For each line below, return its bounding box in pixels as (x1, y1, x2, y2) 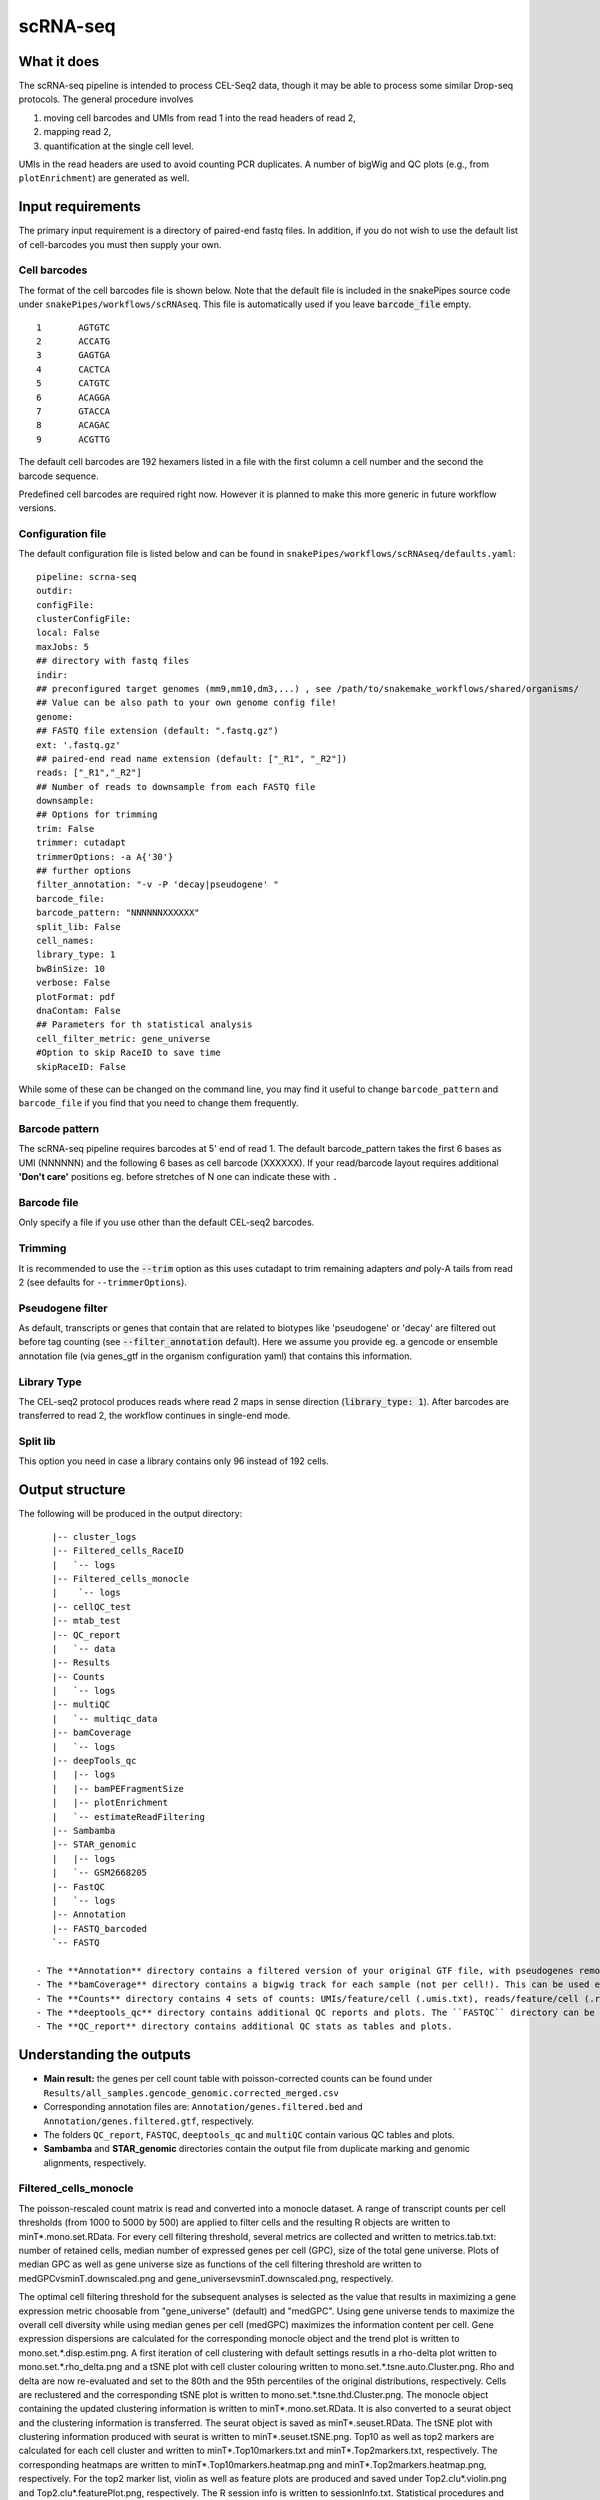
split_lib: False (36, 921, 121, 932)
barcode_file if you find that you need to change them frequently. (18, 1097, 299, 1109)
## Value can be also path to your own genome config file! (36, 697, 337, 709)
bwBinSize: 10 (36, 963, 105, 974)
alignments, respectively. (43, 2156, 147, 2169)
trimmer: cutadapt (36, 837, 127, 849)
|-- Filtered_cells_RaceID (51, 1545, 185, 1557)
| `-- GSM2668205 (51, 1867, 148, 1879)
